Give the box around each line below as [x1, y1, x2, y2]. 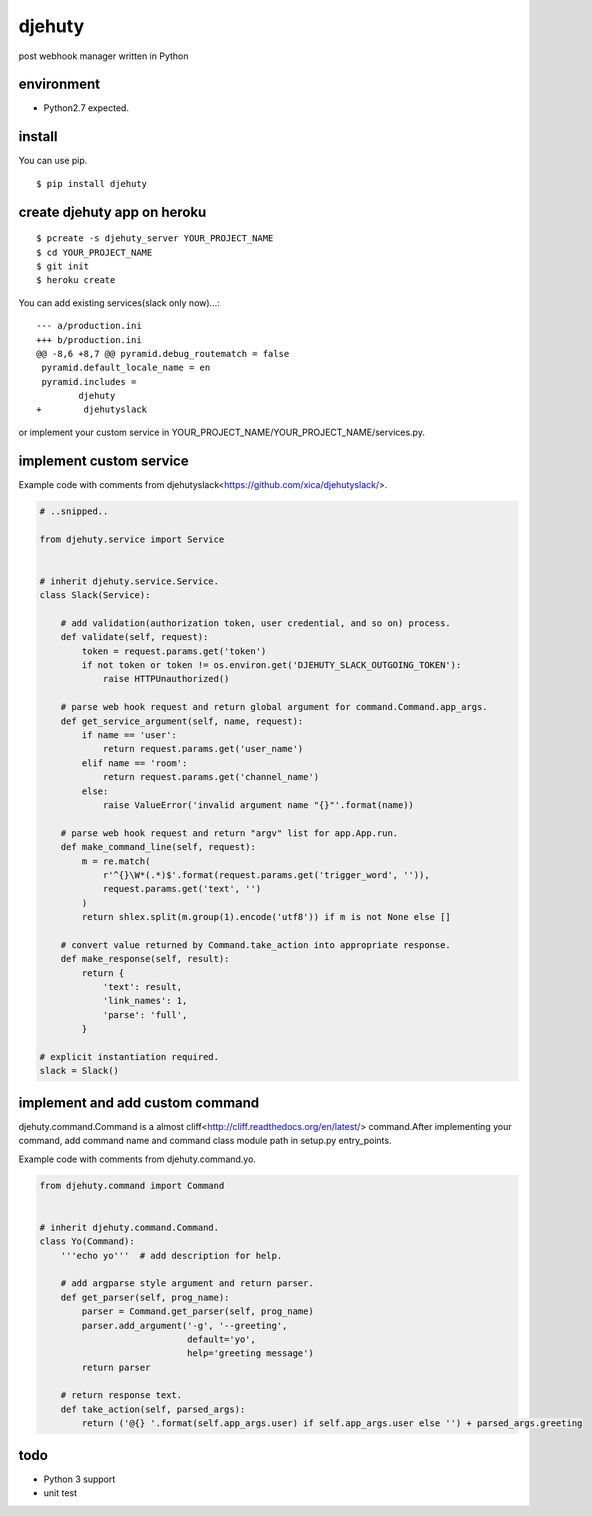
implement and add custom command [18, 1094, 260, 1111]
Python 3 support [43, 1473, 116, 1485]
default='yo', [186, 1333, 257, 1345]
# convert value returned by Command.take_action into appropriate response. [60, 939, 452, 950]
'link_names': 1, [102, 995, 188, 1007]
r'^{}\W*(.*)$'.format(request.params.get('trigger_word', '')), [102, 869, 430, 880]
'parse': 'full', [102, 1009, 188, 1020]
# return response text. [60, 1390, 183, 1401]
